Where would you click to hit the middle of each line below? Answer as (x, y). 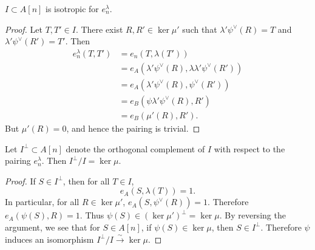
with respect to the (249, 148)
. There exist (99, 29)
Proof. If (20, 181)
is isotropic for (72, 8)
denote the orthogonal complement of (135, 148)
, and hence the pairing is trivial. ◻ (133, 128)
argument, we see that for (52, 227)
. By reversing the (252, 215)
